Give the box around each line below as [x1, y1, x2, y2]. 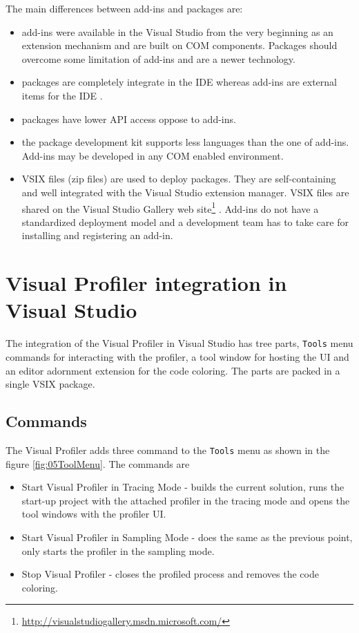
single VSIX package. [6, 377, 95, 391]
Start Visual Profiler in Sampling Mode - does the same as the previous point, [21, 529, 353, 544]
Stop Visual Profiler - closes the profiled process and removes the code [21, 567, 319, 581]
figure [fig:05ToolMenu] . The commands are [6, 456, 190, 471]
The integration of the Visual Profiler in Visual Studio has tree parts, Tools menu [6, 336, 353, 350]
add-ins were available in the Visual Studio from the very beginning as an [21, 24, 333, 39]
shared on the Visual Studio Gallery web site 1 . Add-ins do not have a [21, 199, 319, 216]
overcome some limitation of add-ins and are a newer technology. [21, 51, 295, 66]
